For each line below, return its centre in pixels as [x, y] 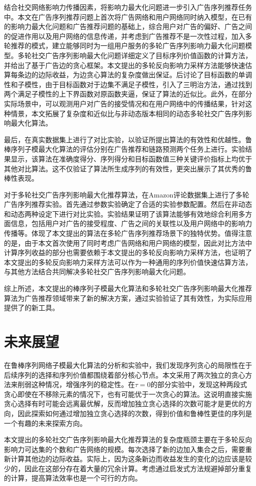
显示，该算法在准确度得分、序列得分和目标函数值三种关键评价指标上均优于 [131, 158]
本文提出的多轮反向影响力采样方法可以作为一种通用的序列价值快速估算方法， [128, 262]
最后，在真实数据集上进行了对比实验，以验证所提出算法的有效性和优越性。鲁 [128, 139]
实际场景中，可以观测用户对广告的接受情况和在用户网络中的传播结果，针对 [125, 103]
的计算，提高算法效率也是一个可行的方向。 [73, 478]
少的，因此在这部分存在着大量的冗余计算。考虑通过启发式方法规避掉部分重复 [128, 468]
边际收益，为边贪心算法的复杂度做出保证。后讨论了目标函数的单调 [145, 75]
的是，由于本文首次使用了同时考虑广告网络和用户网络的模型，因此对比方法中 [128, 243]
